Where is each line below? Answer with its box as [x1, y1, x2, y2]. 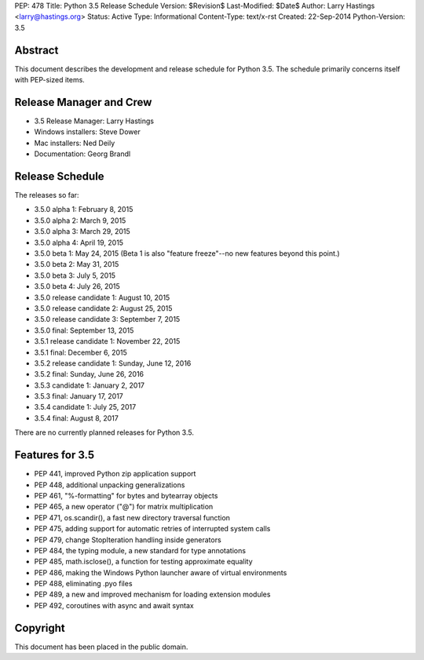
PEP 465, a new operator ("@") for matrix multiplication [34, 502, 214, 512]
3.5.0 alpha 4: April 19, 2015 [34, 238, 124, 247]
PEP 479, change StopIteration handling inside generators [34, 534, 221, 545]
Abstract [14, 43, 59, 57]
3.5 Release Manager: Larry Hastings [34, 116, 155, 126]
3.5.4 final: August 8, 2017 [34, 413, 119, 423]
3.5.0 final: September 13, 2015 [34, 326, 134, 335]
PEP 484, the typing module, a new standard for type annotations [34, 545, 247, 555]
